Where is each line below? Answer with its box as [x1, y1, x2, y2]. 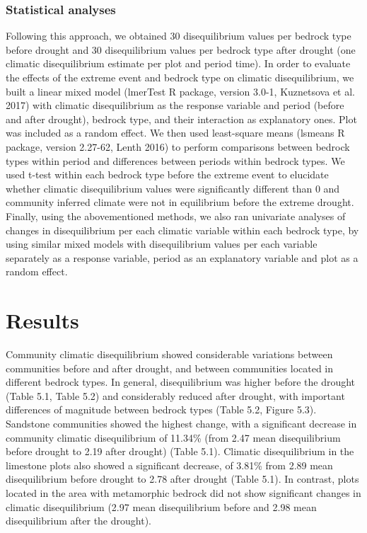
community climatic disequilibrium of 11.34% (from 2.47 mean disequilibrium [6, 430, 341, 445]
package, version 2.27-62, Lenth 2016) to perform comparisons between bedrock [6, 139, 350, 154]
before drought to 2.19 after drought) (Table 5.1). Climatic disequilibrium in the [6, 444, 354, 459]
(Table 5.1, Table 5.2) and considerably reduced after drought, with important [6, 388, 345, 403]
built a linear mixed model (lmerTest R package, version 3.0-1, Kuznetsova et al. [6, 84, 356, 98]
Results [6, 306, 79, 335]
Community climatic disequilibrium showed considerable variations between [6, 347, 333, 362]
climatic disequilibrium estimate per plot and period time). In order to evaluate [6, 56, 351, 71]
